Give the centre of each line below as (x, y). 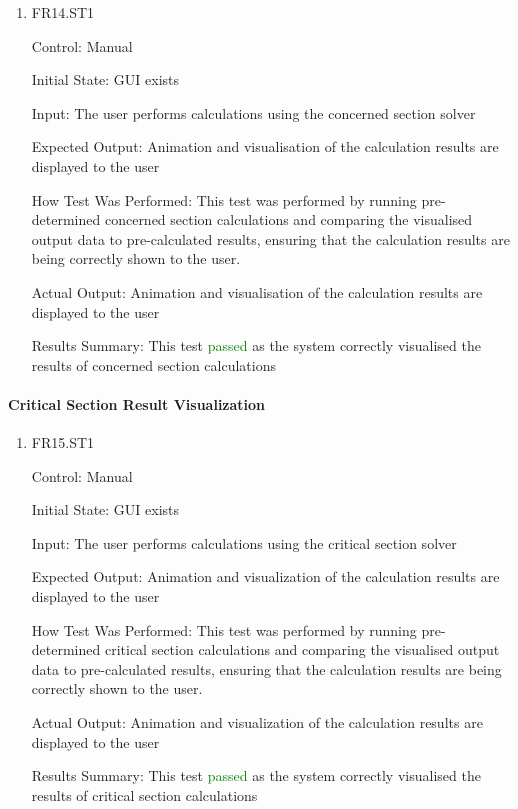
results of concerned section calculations (153, 364)
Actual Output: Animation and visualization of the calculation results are (257, 722)
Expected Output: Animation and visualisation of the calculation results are (265, 146)
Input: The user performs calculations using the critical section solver (244, 542)
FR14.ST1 (63, 12)
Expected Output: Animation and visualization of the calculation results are (265, 576)
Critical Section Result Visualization (137, 403)
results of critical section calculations (144, 794)
